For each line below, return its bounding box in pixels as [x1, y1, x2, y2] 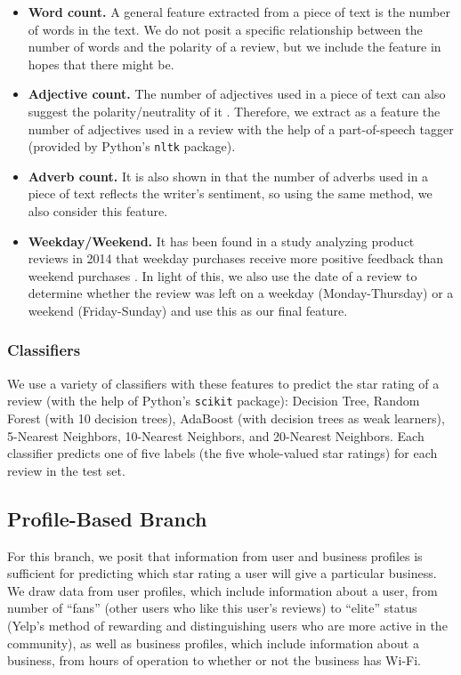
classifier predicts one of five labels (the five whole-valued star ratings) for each [7, 444, 438, 462]
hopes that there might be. [28, 54, 174, 73]
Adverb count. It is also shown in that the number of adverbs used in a [28, 166, 429, 185]
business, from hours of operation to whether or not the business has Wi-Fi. [7, 651, 421, 670]
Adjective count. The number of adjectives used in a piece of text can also [28, 84, 446, 103]
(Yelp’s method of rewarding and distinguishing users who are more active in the [7, 615, 448, 634]
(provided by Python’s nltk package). [28, 137, 236, 156]
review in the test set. [7, 461, 125, 479]
